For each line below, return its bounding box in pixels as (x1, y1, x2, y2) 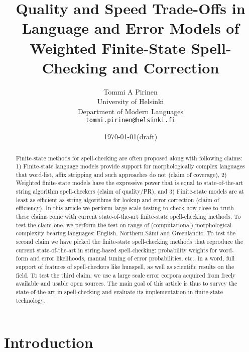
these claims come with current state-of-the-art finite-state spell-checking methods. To (16, 212, 241, 221)
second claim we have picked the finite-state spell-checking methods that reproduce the (16, 237, 243, 246)
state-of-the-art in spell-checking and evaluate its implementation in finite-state (16, 288, 223, 296)
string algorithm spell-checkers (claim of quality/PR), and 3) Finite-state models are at (16, 187, 244, 196)
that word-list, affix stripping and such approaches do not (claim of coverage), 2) (16, 170, 227, 179)
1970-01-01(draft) (103, 131, 158, 142)
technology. (16, 296, 45, 304)
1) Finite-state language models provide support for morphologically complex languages (16, 162, 245, 170)
